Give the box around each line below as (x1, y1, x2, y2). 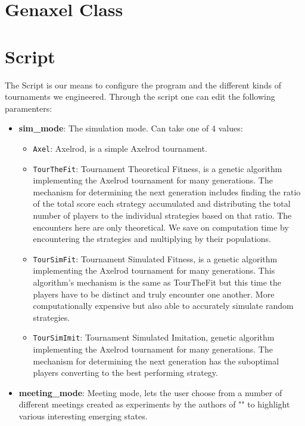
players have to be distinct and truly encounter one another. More (33, 287, 275, 300)
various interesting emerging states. (18, 410, 148, 422)
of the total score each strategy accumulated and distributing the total (33, 197, 291, 210)
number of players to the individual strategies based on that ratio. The (33, 209, 292, 221)
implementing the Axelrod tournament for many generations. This (33, 264, 275, 277)
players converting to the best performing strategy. (33, 366, 218, 379)
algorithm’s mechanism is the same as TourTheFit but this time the (33, 276, 282, 288)
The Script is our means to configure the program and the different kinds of (5, 78, 282, 91)
